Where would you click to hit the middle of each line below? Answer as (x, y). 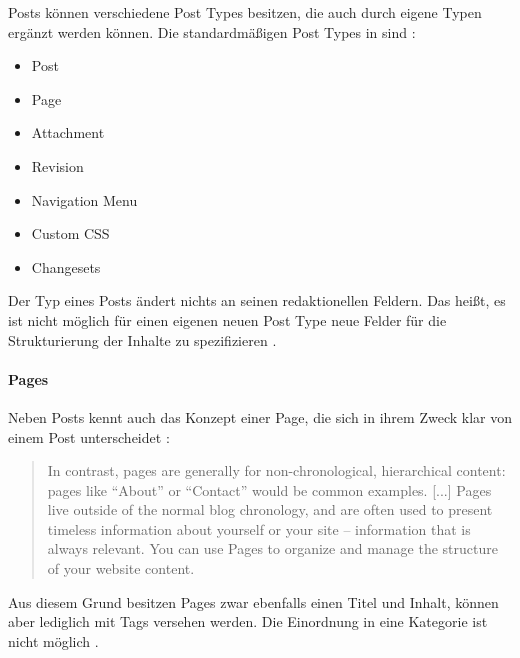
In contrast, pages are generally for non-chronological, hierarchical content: (276, 470)
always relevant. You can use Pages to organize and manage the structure (272, 548)
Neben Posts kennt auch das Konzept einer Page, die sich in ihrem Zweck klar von (260, 416)
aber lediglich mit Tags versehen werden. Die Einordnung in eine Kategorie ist (248, 621)
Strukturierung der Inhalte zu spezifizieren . (142, 339)
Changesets (66, 266)
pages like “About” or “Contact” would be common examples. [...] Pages (269, 489)
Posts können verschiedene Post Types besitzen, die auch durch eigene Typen (245, 12)
